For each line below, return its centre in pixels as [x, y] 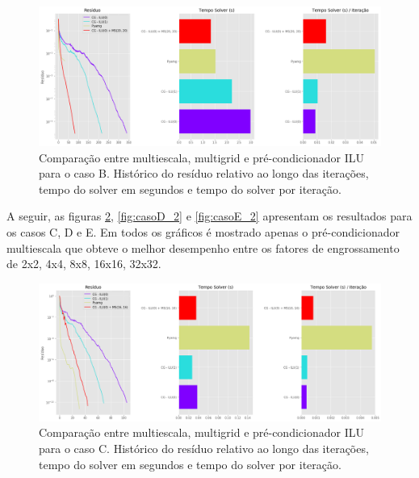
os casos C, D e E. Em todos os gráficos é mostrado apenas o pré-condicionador [203, 232]
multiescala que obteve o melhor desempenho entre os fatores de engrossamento [203, 247]
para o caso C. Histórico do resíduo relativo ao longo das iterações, [204, 449]
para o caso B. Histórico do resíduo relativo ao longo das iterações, [204, 173]
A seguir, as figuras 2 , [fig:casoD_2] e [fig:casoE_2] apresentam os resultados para [209, 216]
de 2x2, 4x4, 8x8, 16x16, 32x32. [84, 264]
